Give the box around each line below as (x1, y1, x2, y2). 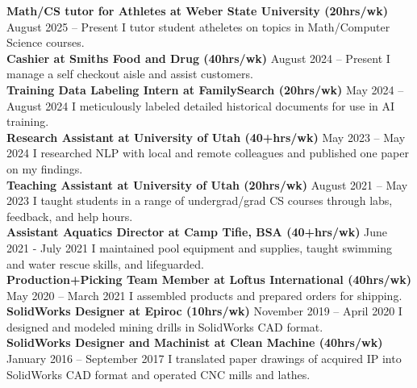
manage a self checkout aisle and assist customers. (6, 65, 253, 82)
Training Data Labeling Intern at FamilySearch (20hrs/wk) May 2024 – (6, 81, 404, 98)
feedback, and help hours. (6, 207, 133, 224)
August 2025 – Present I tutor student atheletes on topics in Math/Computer (6, 18, 390, 35)
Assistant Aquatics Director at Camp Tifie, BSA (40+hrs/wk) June (6, 223, 388, 240)
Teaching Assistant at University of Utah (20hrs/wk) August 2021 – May (6, 176, 408, 193)
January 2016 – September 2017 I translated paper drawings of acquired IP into (6, 350, 402, 367)
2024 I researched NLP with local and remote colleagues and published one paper (6, 144, 409, 161)
